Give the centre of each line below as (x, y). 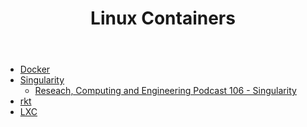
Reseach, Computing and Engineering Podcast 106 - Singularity (165, 91)
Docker (35, 69)
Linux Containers (163, 18)
